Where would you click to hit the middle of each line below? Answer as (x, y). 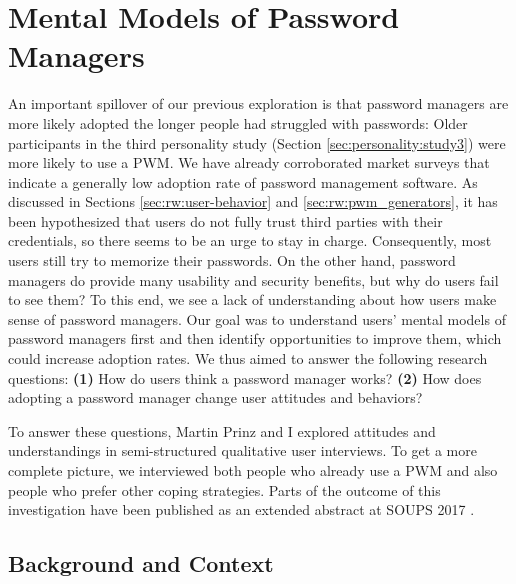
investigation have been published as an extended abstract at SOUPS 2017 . (241, 509)
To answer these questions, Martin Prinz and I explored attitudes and (222, 430)
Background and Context (141, 563)
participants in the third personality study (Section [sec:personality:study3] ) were (257, 142)
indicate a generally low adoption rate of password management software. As (243, 181)
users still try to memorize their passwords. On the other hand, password (232, 260)
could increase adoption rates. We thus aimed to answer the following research (248, 358)
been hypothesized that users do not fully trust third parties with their (225, 220)
